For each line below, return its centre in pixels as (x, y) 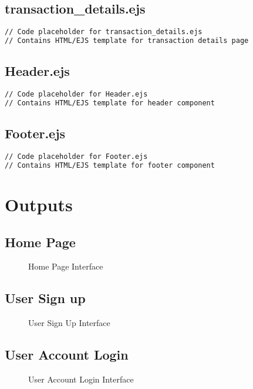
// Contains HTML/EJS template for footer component (110, 165)
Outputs (39, 205)
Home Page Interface (66, 266)
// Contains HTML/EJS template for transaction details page (127, 41)
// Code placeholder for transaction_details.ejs (104, 32)
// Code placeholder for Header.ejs (76, 94)
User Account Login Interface (81, 379)
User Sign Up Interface (69, 323)
